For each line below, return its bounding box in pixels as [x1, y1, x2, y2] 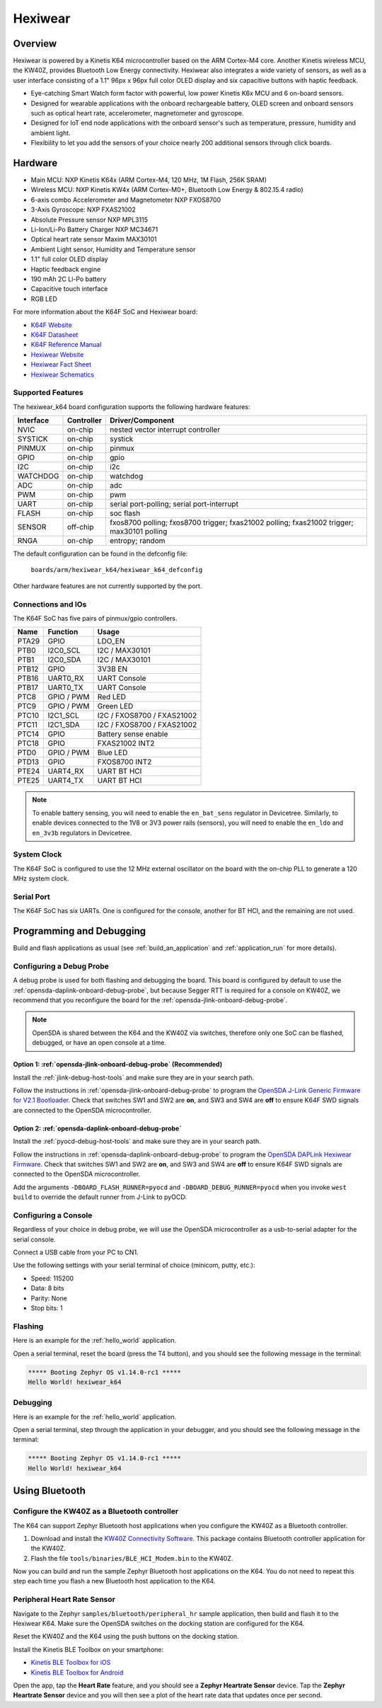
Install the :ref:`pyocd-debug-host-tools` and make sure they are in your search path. [13, 1137, 261, 1146]
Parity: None [30, 1294, 67, 1302]
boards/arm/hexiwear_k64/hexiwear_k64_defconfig [30, 566, 203, 574]
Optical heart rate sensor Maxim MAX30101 [30, 235, 157, 243]
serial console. [13, 1235, 56, 1244]
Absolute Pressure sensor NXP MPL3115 [30, 215, 149, 224]
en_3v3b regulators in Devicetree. [32, 828, 132, 837]
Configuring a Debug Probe [13, 961, 110, 971]
